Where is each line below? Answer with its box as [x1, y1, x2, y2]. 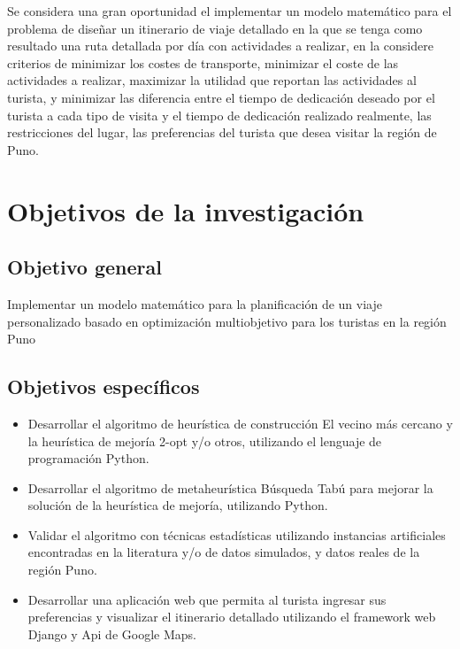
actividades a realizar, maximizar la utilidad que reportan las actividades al [7, 71, 417, 89]
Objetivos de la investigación [7, 192, 364, 228]
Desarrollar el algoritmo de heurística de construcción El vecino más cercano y [27, 413, 453, 432]
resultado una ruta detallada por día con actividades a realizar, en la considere [7, 36, 433, 55]
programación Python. [27, 449, 149, 467]
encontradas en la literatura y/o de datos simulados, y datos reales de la [27, 543, 420, 561]
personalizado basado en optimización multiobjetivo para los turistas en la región [7, 312, 447, 330]
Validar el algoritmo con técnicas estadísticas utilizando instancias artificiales [27, 525, 446, 544]
